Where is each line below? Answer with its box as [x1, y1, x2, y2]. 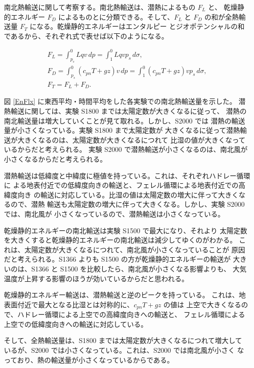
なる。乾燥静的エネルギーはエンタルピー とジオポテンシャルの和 [36, 21, 245, 31]
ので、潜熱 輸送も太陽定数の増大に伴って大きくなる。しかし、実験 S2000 [10, 199, 245, 209]
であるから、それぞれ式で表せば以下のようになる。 [4, 30, 168, 41]
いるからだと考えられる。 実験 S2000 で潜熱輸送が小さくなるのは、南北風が [4, 144, 248, 154]
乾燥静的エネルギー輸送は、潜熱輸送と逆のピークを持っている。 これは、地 [4, 290, 246, 300]
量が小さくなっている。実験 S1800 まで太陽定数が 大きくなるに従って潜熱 [4, 125, 240, 135]
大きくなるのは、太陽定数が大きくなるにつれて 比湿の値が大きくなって [17, 134, 246, 145]
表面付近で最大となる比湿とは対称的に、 [4, 299, 134, 309]
